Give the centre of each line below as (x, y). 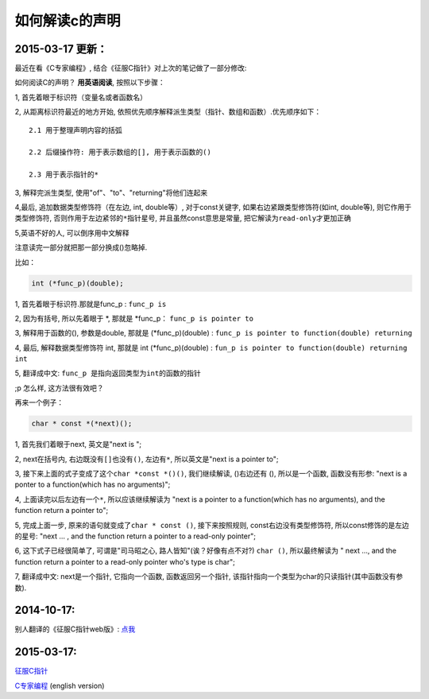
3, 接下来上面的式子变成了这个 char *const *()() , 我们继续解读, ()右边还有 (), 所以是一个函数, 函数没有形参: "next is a (211, 473)
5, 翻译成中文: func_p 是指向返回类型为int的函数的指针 (108, 373)
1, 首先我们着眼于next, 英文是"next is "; (78, 445)
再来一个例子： (39, 402)
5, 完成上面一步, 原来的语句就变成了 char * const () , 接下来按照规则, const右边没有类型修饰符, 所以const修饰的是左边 (212, 525)
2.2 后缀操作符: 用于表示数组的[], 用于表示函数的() (120, 152)
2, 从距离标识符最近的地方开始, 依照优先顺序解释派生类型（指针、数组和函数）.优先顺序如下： (168, 112)
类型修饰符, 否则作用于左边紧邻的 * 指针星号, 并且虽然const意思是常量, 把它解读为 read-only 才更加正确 (183, 218)
